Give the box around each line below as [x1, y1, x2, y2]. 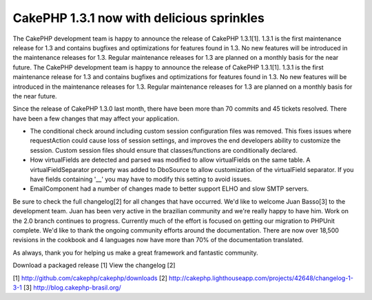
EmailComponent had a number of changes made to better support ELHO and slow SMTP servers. [30, 184, 309, 193]
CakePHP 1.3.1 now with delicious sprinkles [12, 10, 265, 25]
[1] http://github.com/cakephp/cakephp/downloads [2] [12, 274, 168, 282]
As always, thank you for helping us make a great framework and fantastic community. [12, 248, 258, 257]
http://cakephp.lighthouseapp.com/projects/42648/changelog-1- [169, 274, 354, 282]
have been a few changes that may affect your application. [12, 114, 179, 122]
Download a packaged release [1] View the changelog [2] [12, 261, 176, 270]
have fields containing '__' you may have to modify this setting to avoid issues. [30, 175, 252, 184]
